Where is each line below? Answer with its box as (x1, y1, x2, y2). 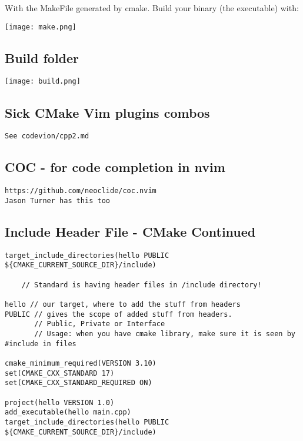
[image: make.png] (5, 22, 76, 31)
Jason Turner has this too (5, 196, 110, 205)
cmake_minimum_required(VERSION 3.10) (5, 359, 157, 367)
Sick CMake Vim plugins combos (5, 103, 210, 121)
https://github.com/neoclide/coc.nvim (5, 187, 157, 195)
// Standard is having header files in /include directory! (21, 280, 262, 289)
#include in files (5, 339, 76, 348)
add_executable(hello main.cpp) (5, 408, 131, 417)
